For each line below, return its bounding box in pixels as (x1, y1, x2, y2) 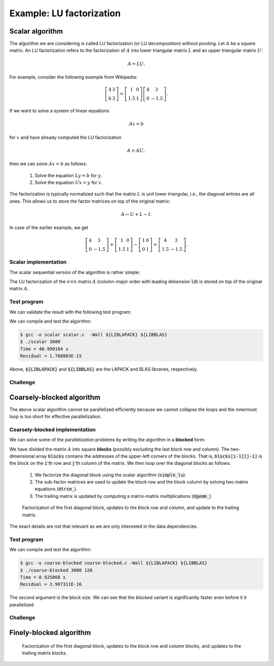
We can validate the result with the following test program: (9, 309, 131, 315)
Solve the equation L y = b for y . (35, 172, 102, 178)
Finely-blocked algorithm (9, 628, 91, 637)
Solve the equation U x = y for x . (35, 179, 103, 185)
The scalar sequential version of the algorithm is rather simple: (9, 269, 141, 275)
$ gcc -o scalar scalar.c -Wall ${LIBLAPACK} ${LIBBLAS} (20, 332, 167, 337)
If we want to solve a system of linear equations (9, 108, 110, 114)
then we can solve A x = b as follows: (9, 161, 87, 167)
